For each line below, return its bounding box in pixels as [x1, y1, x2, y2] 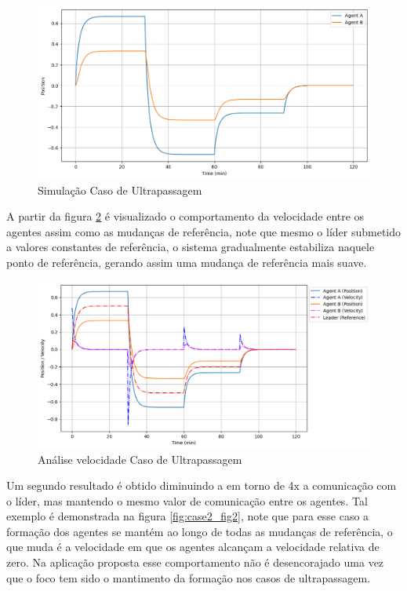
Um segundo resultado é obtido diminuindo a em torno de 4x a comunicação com [6, 477, 397, 494]
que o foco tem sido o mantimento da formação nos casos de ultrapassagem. [6, 569, 371, 586]
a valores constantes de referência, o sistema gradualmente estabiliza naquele [6, 239, 375, 255]
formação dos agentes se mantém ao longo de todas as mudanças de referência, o [6, 523, 393, 539]
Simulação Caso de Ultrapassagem [38, 181, 202, 198]
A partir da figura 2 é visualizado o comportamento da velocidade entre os [6, 208, 365, 224]
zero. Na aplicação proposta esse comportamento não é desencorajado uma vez [6, 554, 384, 571]
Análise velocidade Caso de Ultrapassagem [38, 451, 242, 467]
